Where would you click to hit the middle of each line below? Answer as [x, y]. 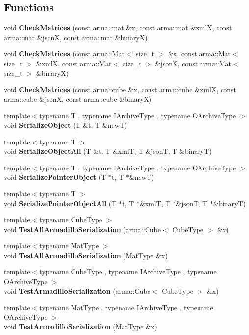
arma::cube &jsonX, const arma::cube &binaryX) [78, 99]
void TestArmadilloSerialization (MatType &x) [81, 326]
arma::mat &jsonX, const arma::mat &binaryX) [76, 37]
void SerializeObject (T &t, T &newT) [66, 125]
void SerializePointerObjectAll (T [60, 203]
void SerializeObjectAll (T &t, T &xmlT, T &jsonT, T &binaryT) [108, 151]
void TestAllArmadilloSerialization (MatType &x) [86, 255]
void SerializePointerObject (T [55, 177]
